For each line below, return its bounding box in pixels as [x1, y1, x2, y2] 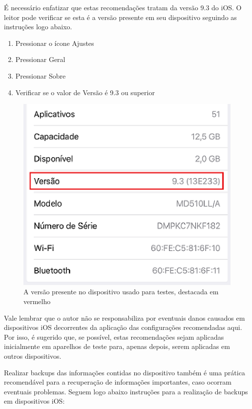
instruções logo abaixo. [4, 21, 72, 32]
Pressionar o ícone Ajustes [15, 38, 94, 48]
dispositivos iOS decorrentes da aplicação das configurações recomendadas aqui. [4, 322, 242, 332]
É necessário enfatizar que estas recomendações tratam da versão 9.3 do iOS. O [4, 2, 242, 12]
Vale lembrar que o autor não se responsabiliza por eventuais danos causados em [4, 312, 245, 323]
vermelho [23, 296, 51, 307]
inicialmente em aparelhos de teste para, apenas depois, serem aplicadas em [4, 341, 230, 351]
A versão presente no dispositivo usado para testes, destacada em [23, 286, 219, 297]
